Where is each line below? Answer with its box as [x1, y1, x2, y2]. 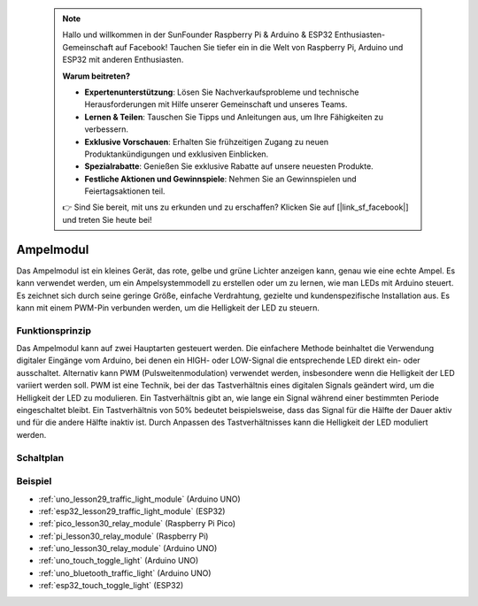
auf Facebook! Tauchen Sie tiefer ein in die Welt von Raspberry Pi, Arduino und [115, 42, 404, 52]
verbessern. [84, 124, 128, 134]
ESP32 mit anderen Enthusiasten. [62, 54, 184, 65]
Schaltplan [16, 451, 65, 464]
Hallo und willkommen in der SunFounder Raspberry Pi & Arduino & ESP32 [62, 29, 333, 40]
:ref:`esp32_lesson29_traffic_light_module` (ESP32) [38, 505, 226, 517]
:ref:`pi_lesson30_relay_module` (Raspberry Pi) [38, 531, 209, 541]
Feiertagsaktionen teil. [84, 186, 166, 196]
